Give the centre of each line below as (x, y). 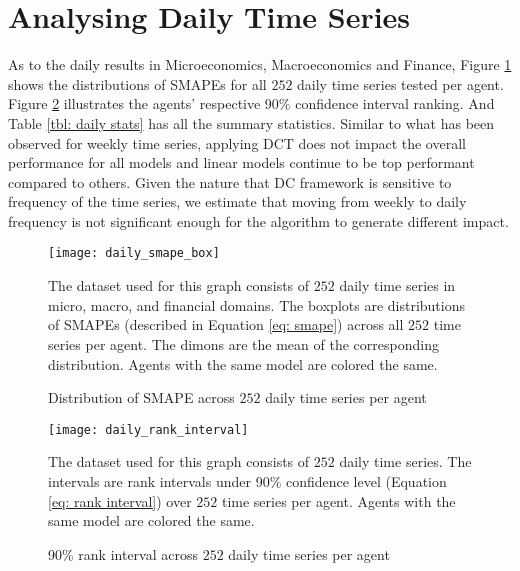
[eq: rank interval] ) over (120, 500)
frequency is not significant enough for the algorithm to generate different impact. (258, 220)
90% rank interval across (123, 553)
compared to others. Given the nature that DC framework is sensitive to (230, 181)
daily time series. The (405, 461)
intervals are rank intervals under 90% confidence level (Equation (247, 480)
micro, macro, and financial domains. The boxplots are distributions (257, 304)
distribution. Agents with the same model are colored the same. (243, 363)
